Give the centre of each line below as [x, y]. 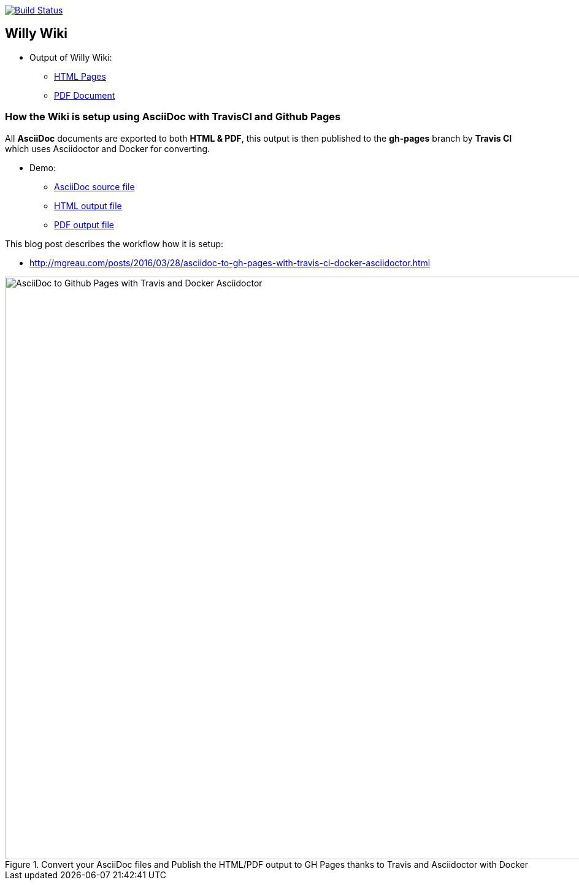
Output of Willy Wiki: [71, 57]
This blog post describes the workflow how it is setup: [114, 243]
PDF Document [85, 95]
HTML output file [88, 205]
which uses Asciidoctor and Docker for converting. [108, 148]
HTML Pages [80, 76]
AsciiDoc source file [94, 186]
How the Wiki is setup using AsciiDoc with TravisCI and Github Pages [173, 117]
